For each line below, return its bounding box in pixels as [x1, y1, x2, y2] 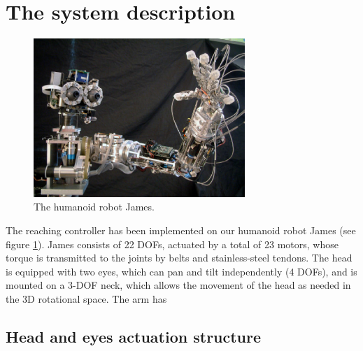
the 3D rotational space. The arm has [6, 292, 167, 306]
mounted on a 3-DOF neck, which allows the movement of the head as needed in [6, 278, 351, 292]
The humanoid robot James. [34, 199, 155, 214]
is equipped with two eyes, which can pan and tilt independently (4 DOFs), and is [6, 264, 357, 278]
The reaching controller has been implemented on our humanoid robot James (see [6, 223, 356, 238]
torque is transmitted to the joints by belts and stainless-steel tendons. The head [6, 250, 353, 265]
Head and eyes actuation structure [6, 326, 262, 348]
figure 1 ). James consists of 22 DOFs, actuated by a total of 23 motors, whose [6, 236, 339, 251]
